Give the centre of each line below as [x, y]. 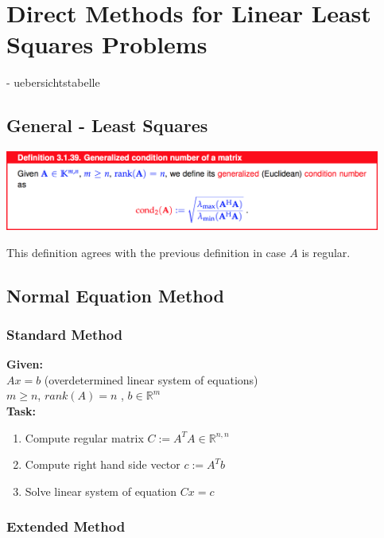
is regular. [326, 252]
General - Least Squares [107, 125]
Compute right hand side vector [103, 464]
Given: [25, 364]
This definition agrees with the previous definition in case [146, 252]
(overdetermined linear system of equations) [151, 379]
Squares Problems [107, 44]
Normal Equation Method [115, 295]
